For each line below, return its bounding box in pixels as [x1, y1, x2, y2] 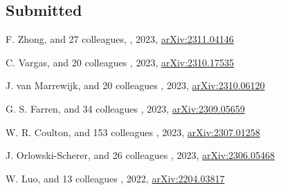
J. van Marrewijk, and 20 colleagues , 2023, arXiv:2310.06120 [6, 78, 265, 93]
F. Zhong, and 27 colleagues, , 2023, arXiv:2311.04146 [6, 32, 234, 46]
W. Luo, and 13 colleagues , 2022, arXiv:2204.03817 [6, 171, 225, 185]
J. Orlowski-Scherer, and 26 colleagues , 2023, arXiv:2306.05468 [6, 148, 275, 162]
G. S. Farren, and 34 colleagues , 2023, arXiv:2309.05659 [6, 101, 245, 115]
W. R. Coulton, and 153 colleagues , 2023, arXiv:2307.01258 [6, 124, 260, 139]
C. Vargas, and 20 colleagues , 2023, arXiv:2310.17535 [6, 55, 235, 69]
